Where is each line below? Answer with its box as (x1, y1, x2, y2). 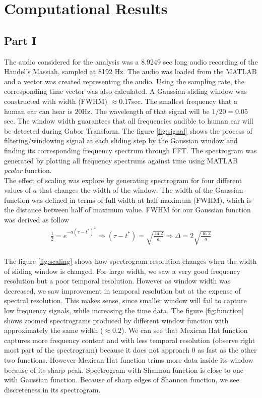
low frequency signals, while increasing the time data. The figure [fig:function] (4, 305, 244, 316)
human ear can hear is (4, 105, 73, 116)
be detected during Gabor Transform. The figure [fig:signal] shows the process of (4, 125, 252, 136)
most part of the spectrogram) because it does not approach (4, 345, 189, 355)
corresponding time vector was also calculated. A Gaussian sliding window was (4, 86, 247, 96)
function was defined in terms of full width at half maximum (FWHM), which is (4, 194, 252, 205)
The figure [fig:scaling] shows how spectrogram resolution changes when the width (4, 256, 257, 266)
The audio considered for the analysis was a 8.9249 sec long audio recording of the (4, 56, 258, 67)
